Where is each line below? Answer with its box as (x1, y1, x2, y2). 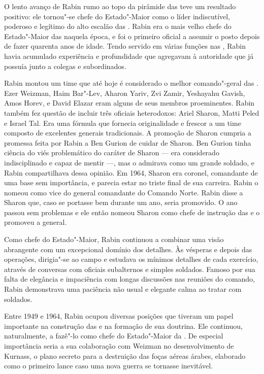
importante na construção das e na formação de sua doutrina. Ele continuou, (4, 320, 243, 331)
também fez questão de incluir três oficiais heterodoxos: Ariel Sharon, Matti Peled (4, 107, 259, 118)
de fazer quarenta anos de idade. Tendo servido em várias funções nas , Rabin (4, 41, 246, 51)
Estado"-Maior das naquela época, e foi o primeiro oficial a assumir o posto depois (4, 30, 260, 41)
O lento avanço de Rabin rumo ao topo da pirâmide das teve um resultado (4, 1, 236, 11)
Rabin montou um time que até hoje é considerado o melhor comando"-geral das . (4, 78, 259, 88)
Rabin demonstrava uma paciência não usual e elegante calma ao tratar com (4, 284, 242, 294)
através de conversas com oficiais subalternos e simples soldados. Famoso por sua (4, 263, 255, 274)
